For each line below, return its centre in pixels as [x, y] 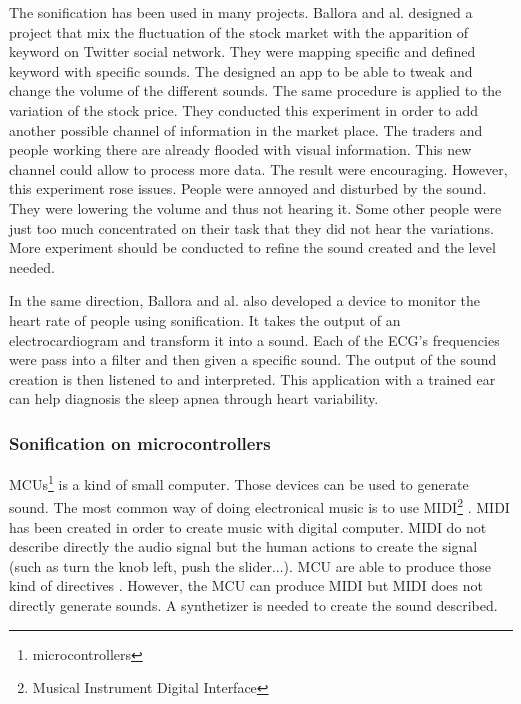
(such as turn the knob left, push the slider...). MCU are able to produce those [250, 565]
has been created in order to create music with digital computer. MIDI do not [248, 526]
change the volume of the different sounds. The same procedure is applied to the [255, 90]
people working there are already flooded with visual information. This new [240, 149]
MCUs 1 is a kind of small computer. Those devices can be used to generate [239, 482]
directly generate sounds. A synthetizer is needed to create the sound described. [253, 604]
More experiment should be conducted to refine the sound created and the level [252, 247]
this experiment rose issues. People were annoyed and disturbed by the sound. [248, 188]
